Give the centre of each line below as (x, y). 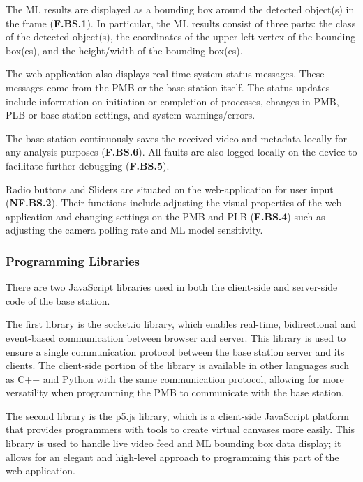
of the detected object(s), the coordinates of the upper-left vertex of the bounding (181, 37)
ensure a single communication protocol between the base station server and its (175, 351)
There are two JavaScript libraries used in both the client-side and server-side (172, 287)
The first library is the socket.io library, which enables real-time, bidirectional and (181, 324)
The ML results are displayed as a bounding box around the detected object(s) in (180, 9)
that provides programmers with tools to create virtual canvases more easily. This (180, 429)
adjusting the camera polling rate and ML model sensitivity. (134, 230)
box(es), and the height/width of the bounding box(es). (124, 50)
